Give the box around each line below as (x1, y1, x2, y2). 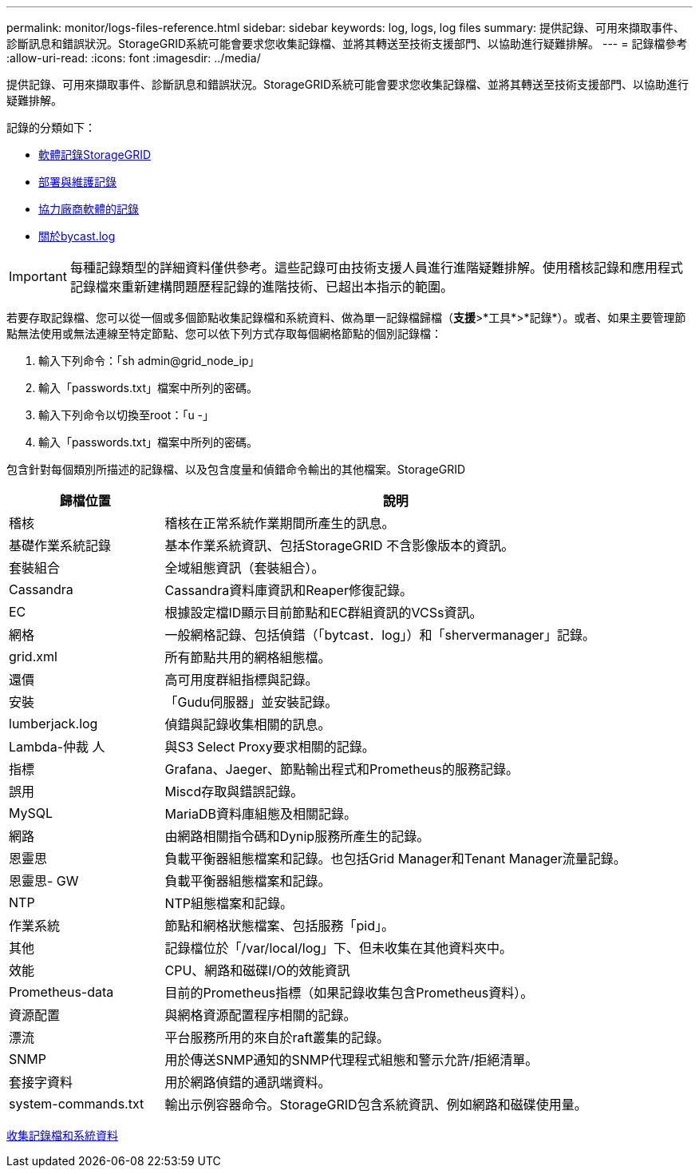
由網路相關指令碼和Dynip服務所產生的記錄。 (164, 828, 430, 844)
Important (9, 268, 67, 284)
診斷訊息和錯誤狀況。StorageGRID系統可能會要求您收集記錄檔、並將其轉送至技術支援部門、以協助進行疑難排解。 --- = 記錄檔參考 (6, 37, 688, 50)
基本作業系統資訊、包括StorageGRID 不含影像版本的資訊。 (164, 537, 515, 553)
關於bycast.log (38, 229, 116, 243)
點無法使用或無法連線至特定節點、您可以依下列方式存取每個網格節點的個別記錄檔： (6, 327, 442, 340)
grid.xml (9, 648, 57, 664)
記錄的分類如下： (6, 121, 96, 134)
